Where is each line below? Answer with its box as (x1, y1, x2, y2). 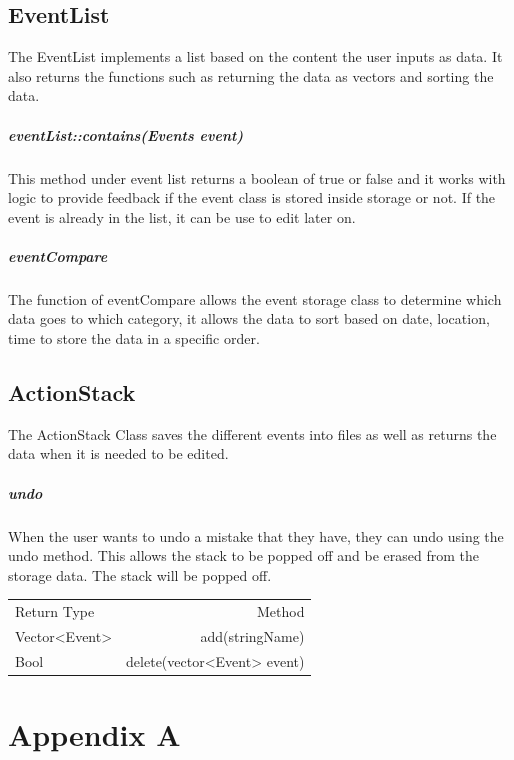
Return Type (15, 601, 95, 622)
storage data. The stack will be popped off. (8, 564, 272, 585)
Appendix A (8, 714, 181, 755)
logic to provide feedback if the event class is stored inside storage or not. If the (8, 187, 496, 208)
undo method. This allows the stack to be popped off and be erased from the (8, 545, 479, 566)
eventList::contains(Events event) (8, 124, 244, 145)
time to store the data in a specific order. (8, 328, 260, 349)
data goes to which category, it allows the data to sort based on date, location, (8, 308, 490, 329)
